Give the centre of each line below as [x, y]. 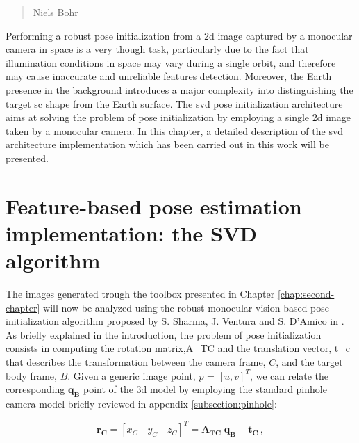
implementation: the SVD [131, 233]
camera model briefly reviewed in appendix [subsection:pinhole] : [141, 403]
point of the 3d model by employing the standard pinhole [205, 389]
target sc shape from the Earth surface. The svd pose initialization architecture [174, 103]
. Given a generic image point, [132, 375]
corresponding [35, 389]
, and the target [309, 362]
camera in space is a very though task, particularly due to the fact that [157, 49]
